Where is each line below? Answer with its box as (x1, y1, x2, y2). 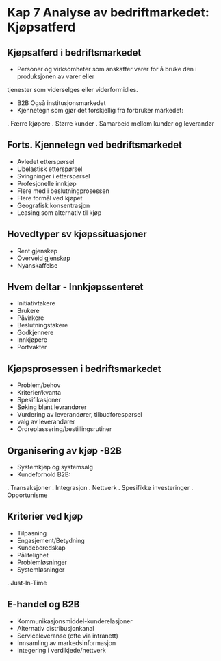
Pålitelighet (16, 550, 49, 559)
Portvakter (16, 343, 47, 351)
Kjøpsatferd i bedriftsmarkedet (7, 47, 142, 58)
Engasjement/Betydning (16, 536, 86, 544)
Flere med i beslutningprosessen (16, 187, 109, 195)
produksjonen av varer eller (16, 72, 95, 80)
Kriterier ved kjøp (7, 511, 83, 522)
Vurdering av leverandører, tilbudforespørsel (16, 410, 142, 419)
